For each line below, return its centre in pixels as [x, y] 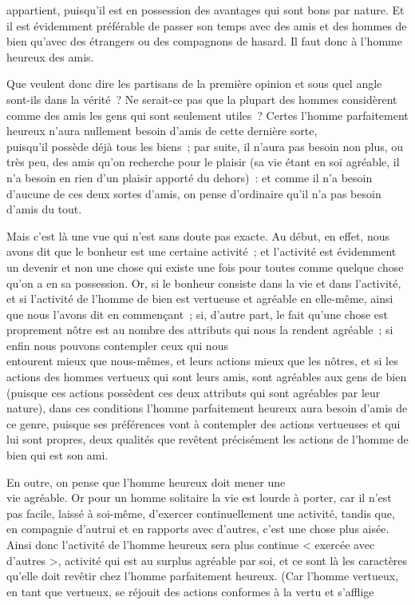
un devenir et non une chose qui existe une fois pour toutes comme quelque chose [205, 267]
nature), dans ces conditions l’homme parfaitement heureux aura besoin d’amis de [207, 408]
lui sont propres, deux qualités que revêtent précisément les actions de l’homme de [207, 439]
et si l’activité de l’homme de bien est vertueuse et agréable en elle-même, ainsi [200, 299]
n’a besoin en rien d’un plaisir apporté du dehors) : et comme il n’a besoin [190, 177]
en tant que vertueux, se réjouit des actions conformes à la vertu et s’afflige [190, 591]
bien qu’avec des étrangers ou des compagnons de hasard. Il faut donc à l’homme [204, 41]
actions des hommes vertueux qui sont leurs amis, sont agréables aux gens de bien [207, 377]
